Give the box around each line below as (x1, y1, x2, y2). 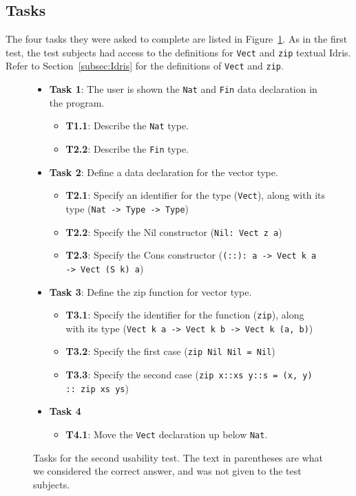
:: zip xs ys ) (65, 380, 129, 395)
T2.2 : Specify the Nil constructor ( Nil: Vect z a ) (65, 224, 282, 239)
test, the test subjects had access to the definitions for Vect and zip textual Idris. (6, 45, 351, 59)
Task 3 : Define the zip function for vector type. (49, 284, 252, 299)
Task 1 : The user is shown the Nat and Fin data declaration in (49, 82, 317, 96)
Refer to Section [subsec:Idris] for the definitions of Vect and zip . (6, 58, 284, 73)
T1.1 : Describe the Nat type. (65, 118, 189, 133)
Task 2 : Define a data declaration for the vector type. (49, 164, 278, 179)
